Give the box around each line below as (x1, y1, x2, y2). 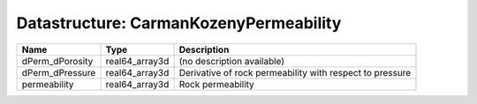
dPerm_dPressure (21, 66, 96, 78)
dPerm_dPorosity (21, 55, 94, 67)
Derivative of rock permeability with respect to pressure (178, 66, 412, 78)
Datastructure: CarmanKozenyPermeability (16, 13, 342, 33)
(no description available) (178, 55, 285, 67)
